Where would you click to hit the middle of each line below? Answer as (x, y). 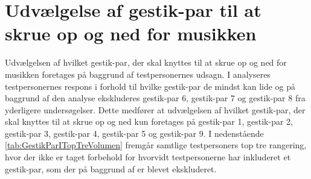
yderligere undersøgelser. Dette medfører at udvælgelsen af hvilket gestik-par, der (155, 109)
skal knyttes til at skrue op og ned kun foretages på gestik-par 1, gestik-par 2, (149, 121)
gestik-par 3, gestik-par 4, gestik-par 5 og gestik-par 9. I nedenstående (134, 133)
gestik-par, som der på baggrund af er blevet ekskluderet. (111, 168)
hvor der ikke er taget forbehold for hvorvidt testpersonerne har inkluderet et (148, 157)
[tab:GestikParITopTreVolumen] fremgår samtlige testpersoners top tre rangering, (156, 145)
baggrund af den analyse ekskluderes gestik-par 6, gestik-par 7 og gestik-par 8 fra (155, 98)
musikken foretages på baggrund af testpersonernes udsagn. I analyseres (138, 74)
